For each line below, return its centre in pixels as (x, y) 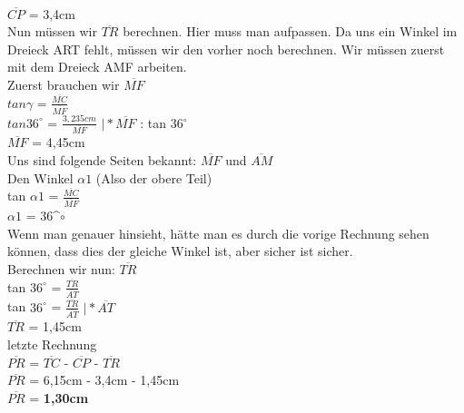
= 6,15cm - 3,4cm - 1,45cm (104, 380)
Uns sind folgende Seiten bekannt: (102, 159)
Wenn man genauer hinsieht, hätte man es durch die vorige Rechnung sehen (218, 233)
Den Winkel (40, 177)
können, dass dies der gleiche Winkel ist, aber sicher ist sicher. (180, 251)
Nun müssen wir (52, 31)
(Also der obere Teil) (154, 177)
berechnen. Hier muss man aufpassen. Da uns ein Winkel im (290, 31)
